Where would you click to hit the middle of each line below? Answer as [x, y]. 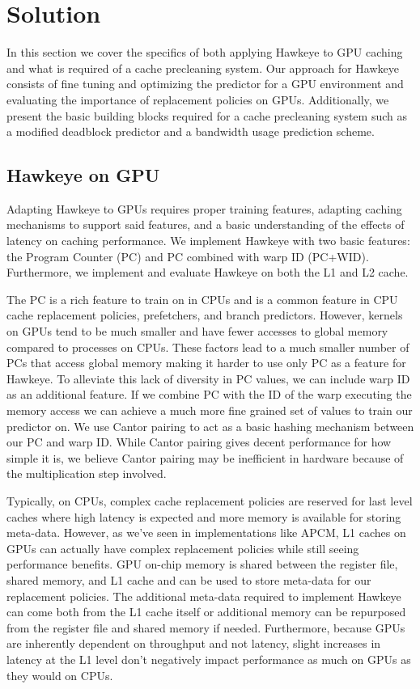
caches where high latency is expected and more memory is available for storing [204, 516]
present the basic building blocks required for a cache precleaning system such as [207, 115]
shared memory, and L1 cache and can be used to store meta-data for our [189, 579]
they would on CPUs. [60, 675]
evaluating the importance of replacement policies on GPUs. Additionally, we [198, 99]
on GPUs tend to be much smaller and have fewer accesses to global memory [197, 331]
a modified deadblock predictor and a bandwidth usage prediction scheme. [191, 131]
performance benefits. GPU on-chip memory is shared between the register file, [202, 564]
